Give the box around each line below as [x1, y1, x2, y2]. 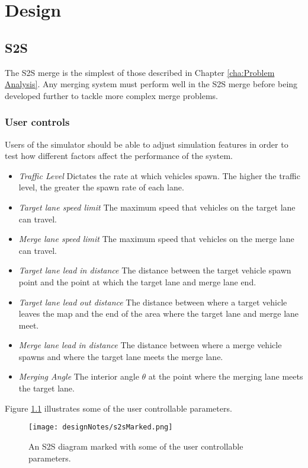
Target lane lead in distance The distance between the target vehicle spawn [18, 264, 291, 276]
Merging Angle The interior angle [18, 370, 139, 383]
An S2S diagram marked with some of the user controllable [28, 440, 243, 452]
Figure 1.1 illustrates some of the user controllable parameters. [5, 402, 232, 414]
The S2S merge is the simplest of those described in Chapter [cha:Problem [5, 66, 275, 78]
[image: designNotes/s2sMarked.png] [28, 423, 173, 432]
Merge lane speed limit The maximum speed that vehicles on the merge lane [18, 233, 294, 245]
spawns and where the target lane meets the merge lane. [18, 350, 223, 362]
